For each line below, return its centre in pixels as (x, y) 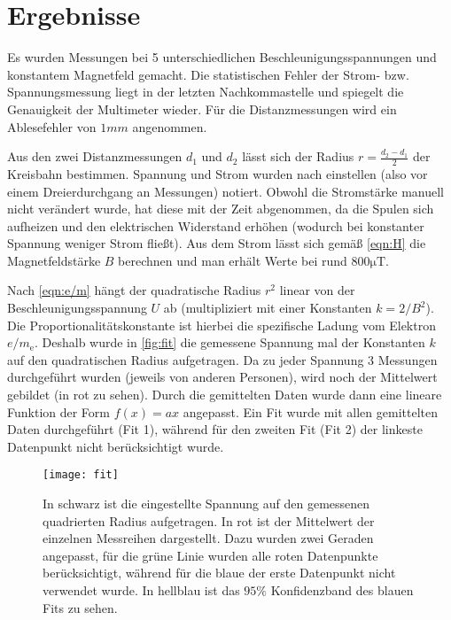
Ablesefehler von (52, 126)
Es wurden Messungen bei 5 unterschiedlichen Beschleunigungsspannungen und (222, 57)
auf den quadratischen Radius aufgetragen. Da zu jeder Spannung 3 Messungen (222, 359)
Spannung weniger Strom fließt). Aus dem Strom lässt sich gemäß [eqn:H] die (217, 243)
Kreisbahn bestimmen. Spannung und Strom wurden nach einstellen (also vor (218, 173)
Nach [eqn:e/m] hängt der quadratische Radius (134, 290)
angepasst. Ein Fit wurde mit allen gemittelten (310, 411)
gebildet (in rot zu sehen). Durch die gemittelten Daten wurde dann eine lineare (225, 395)
